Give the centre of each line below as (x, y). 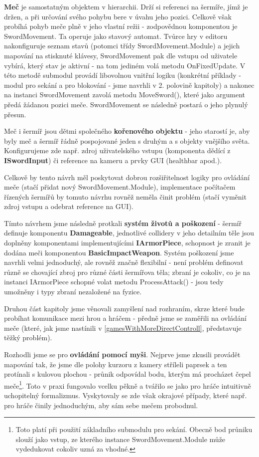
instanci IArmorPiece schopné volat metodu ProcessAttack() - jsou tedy (114, 282)
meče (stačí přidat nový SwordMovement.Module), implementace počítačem (120, 187)
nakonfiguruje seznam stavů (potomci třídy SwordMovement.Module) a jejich (122, 46)
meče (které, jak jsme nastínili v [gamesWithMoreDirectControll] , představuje (123, 328)
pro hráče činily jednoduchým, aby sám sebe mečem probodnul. (101, 405)
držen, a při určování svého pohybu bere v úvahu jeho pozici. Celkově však (118, 16)
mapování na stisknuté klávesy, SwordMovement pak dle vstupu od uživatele (121, 55)
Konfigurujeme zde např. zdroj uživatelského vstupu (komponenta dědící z (117, 150)
